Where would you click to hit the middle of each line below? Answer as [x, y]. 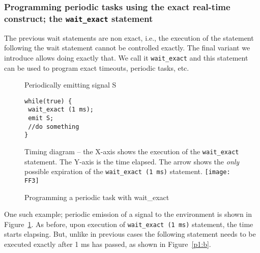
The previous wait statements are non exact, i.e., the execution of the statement [129, 37]
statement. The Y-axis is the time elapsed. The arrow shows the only [132, 161]
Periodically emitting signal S [70, 85]
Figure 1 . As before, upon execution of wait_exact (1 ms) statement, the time [129, 224]
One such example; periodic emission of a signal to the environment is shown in [128, 214]
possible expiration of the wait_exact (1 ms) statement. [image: [127, 171]
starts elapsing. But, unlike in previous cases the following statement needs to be [130, 234]
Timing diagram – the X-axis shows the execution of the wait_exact [132, 151]
